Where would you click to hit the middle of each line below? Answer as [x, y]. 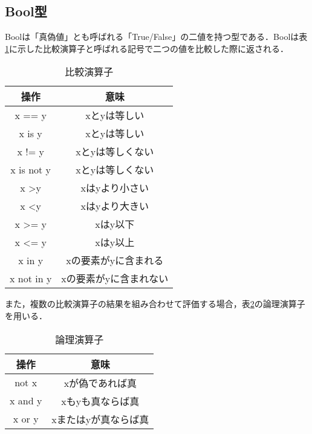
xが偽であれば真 [100, 383]
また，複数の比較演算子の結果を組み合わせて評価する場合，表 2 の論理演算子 [155, 304]
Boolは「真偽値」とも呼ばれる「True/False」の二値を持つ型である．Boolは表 [156, 37]
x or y [26, 419]
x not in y [31, 278]
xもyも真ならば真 [100, 401]
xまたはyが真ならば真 [100, 419]
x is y [31, 133]
